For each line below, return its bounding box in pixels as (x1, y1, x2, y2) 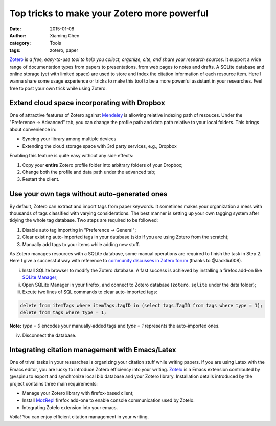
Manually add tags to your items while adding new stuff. (22, 241, 140, 247)
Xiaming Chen (50, 32, 80, 38)
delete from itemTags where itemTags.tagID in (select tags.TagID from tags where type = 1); (20, 302, 263, 308)
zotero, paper (50, 47, 79, 53)
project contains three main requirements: (9, 380, 98, 387)
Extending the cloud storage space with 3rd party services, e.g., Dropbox (22, 143, 177, 149)
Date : (9, 26, 21, 32)
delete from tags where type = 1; (20, 310, 107, 315)
